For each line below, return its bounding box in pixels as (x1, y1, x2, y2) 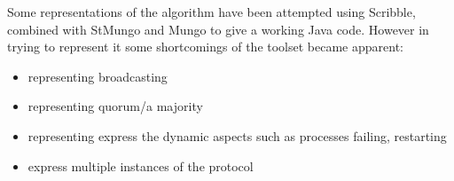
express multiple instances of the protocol (27, 156, 254, 175)
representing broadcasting (27, 67, 168, 85)
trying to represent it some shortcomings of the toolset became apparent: (7, 37, 403, 56)
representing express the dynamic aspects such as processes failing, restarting (27, 126, 447, 145)
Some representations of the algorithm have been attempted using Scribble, (7, 3, 416, 20)
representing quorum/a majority (27, 97, 203, 115)
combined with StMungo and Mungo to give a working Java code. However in (7, 20, 429, 38)
